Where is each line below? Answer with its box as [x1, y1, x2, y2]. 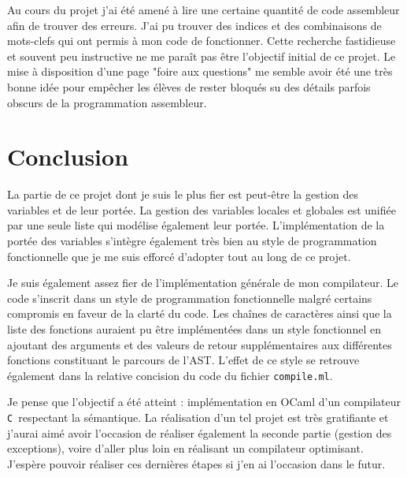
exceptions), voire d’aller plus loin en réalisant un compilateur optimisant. [7, 440, 364, 457]
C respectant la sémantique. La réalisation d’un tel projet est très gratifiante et [7, 409, 389, 426]
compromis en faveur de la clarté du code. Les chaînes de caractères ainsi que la [7, 305, 392, 322]
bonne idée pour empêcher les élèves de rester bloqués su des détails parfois [7, 78, 371, 95]
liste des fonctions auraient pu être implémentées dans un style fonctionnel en [7, 321, 381, 337]
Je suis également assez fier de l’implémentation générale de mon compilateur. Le [7, 274, 398, 291]
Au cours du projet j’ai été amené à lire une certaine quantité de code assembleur [7, 2, 400, 17]
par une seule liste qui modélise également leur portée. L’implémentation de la [7, 217, 385, 233]
